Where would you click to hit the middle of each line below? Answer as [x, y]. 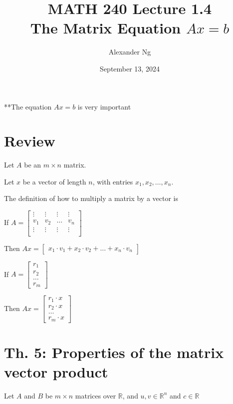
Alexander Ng [130, 52]
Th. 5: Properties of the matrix [114, 352]
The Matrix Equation [106, 28]
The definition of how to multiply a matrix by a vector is [91, 198]
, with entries [113, 181]
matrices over [96, 395]
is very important [104, 106]
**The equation [28, 106]
